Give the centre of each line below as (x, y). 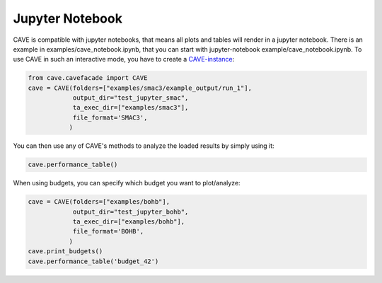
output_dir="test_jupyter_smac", (131, 98)
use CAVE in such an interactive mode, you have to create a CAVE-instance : (124, 59)
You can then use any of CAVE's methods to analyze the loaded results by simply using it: (144, 146)
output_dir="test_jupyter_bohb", (131, 212)
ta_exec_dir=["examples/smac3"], (131, 108)
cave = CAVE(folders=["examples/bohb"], (99, 202)
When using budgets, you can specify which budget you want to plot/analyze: (127, 183)
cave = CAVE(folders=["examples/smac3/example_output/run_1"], (140, 88)
